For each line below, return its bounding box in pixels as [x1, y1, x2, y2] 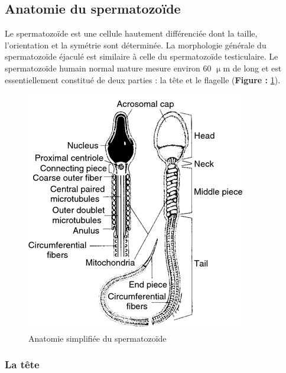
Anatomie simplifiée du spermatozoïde [28, 332, 167, 344]
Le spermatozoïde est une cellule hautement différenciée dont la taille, [5, 27, 258, 40]
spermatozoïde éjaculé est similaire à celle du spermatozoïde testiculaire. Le [5, 50, 278, 63]
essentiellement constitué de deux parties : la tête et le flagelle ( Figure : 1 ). [5, 73, 281, 86]
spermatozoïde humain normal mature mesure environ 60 [5, 61, 212, 74]
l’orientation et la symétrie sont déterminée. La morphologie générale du [5, 38, 266, 51]
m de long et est [223, 61, 282, 74]
